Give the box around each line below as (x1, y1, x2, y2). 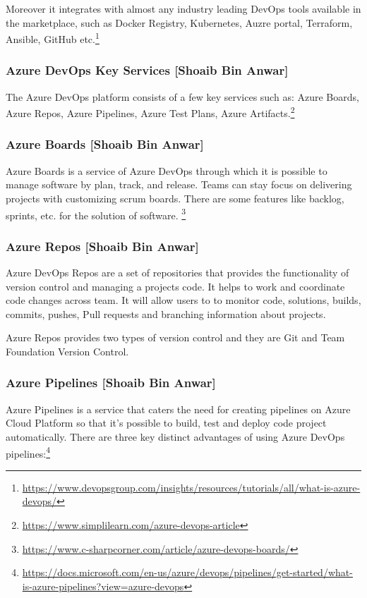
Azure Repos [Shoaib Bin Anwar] (6, 237, 199, 255)
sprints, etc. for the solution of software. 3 (6, 205, 186, 222)
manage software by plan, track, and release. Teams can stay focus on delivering (6, 177, 352, 192)
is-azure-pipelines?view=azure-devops (22, 578, 184, 593)
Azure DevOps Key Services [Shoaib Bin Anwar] (6, 61, 289, 79)
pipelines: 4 (6, 444, 51, 460)
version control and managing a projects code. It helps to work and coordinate (6, 279, 345, 293)
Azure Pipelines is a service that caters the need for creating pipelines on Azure (6, 401, 351, 416)
